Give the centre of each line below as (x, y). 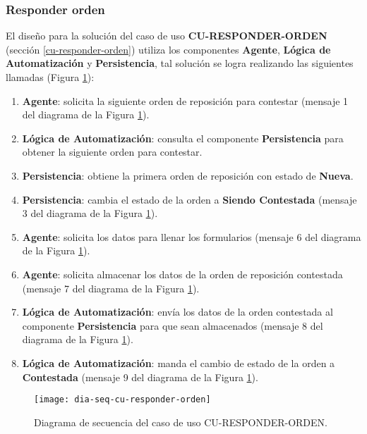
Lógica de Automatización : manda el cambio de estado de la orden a (179, 362)
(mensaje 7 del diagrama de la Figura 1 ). (111, 288)
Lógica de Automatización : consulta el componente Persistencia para (183, 138)
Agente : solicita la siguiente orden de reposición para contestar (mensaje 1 (185, 100)
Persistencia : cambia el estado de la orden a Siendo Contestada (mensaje (189, 199)
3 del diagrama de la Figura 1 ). (90, 213)
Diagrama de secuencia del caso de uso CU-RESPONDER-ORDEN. (181, 422)
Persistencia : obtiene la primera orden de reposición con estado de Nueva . (188, 175)
